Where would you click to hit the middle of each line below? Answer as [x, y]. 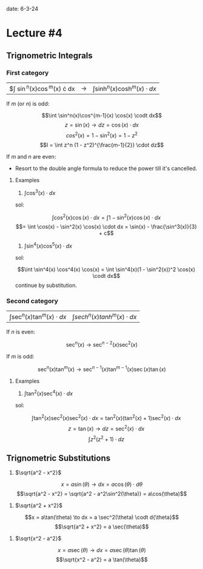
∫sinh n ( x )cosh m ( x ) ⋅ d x [125, 88]
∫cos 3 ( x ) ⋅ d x [40, 192]
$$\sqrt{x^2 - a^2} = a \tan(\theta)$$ [102, 560]
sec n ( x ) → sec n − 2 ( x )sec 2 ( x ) [102, 344]
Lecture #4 [34, 33]
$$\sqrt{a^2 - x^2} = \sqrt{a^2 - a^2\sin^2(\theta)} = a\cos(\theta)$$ [102, 494]
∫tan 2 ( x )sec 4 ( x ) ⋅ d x [48, 393]
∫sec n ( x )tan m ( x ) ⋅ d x [38, 317]
